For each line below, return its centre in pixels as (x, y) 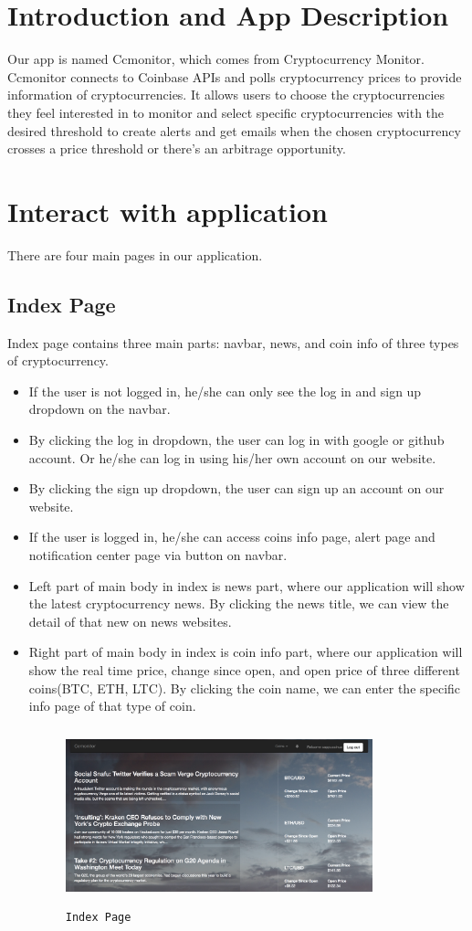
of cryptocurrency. (58, 360)
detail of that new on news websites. (130, 621)
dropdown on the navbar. (100, 409)
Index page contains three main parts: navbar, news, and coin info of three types (233, 342)
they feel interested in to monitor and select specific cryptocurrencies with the (226, 112)
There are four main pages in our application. (135, 254)
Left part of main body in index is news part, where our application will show (246, 585)
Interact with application (168, 211)
